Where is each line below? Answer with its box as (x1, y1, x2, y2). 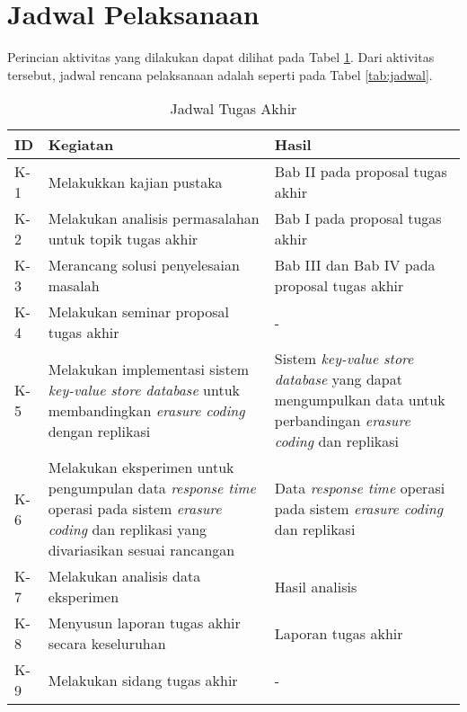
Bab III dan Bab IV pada (274, 254, 436, 276)
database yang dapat (274, 369, 402, 390)
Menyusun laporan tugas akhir (48, 612, 241, 634)
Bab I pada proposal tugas (274, 208, 442, 229)
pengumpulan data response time (48, 477, 256, 499)
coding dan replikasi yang (48, 519, 207, 540)
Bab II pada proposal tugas (274, 161, 447, 182)
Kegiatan (48, 134, 114, 156)
